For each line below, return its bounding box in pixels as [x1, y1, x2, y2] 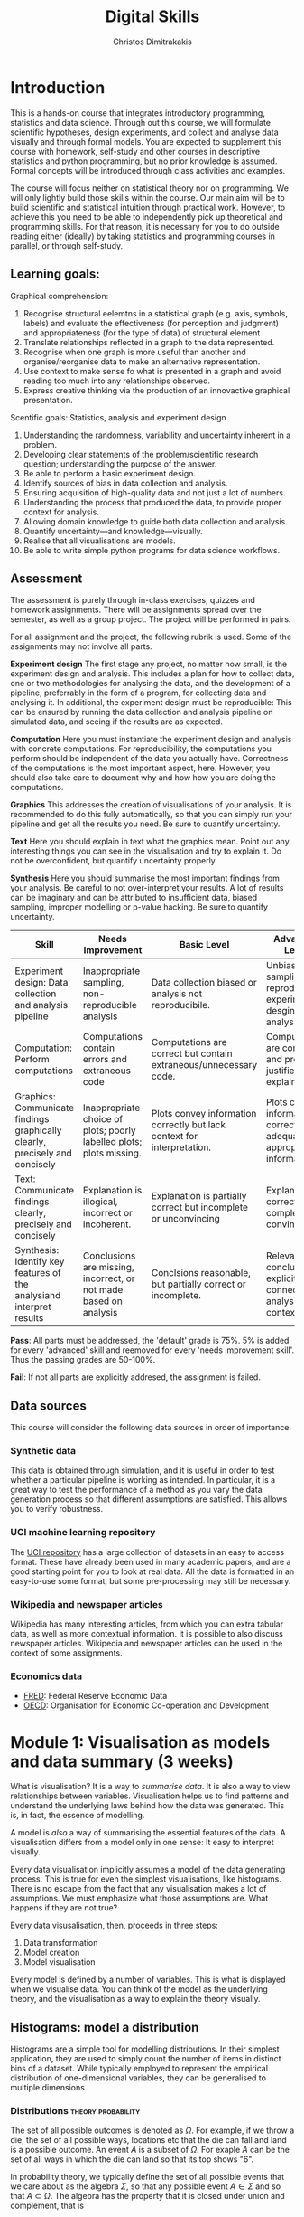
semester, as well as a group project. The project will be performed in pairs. [10, 614, 291, 625]
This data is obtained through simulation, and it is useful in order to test [10, 1465, 275, 1476]
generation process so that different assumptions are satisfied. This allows [10, 1494, 288, 1505]
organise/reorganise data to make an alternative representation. [23, 355, 261, 367]
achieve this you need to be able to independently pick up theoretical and [10, 211, 283, 222]
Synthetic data [10, 1445, 77, 1458]
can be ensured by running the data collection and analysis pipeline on [10, 707, 273, 718]
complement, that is [10, 2200, 85, 2212]
